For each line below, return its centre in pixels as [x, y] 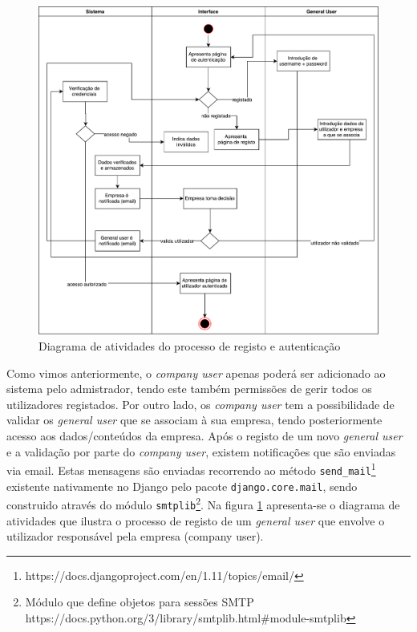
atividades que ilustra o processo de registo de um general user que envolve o [196, 520]
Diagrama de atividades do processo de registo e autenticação [190, 346]
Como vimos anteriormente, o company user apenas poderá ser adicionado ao [196, 373]
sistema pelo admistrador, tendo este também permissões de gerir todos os [189, 389]
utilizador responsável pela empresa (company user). [135, 536]
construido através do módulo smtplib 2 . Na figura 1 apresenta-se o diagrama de [203, 503]
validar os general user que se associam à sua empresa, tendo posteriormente [194, 420]
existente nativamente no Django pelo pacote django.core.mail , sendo [182, 486]
